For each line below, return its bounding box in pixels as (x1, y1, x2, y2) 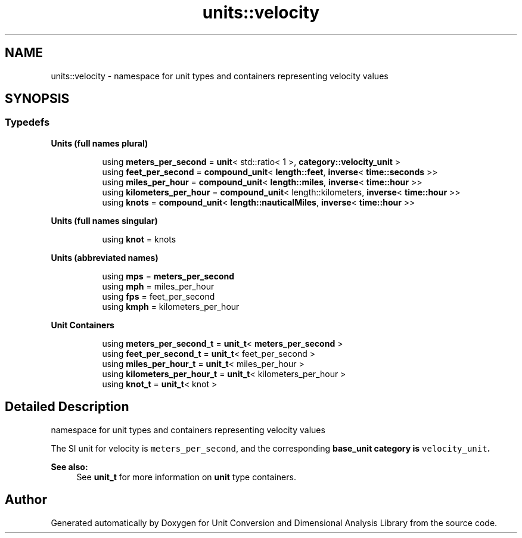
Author (5, 492, 47, 508)
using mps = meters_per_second (102, 270, 235, 281)
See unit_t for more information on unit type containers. (76, 471, 296, 482)
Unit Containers (51, 319, 114, 330)
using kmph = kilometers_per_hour (102, 301, 240, 312)
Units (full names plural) (51, 138, 148, 148)
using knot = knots (102, 234, 176, 244)
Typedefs (5, 116, 50, 129)
